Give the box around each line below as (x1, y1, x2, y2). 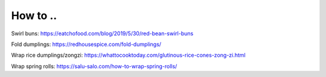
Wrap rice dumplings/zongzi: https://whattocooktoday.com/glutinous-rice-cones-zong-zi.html (11, 51, 246, 59)
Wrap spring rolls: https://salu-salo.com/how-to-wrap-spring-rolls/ (11, 63, 177, 70)
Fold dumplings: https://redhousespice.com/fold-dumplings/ (11, 41, 162, 48)
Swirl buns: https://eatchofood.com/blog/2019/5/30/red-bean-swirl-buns (11, 30, 194, 37)
